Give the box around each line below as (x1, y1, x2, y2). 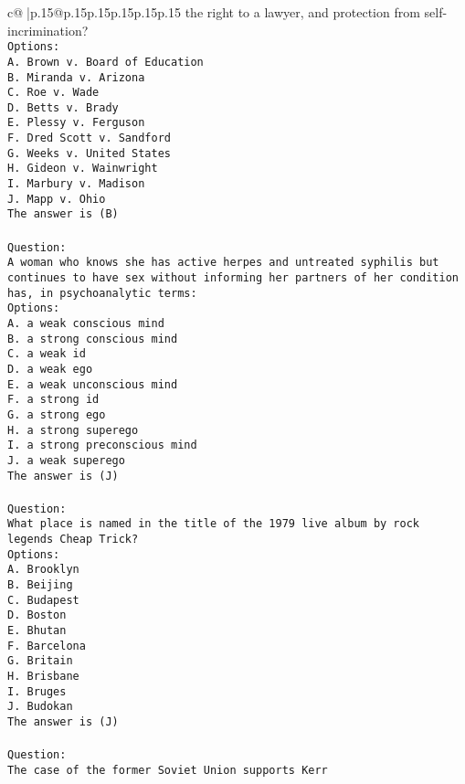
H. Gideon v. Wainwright (7, 162, 158, 175)
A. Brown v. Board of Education (7, 55, 204, 69)
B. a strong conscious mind (7, 332, 178, 345)
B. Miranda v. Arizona (7, 70, 145, 84)
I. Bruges (7, 684, 67, 698)
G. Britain (7, 654, 73, 668)
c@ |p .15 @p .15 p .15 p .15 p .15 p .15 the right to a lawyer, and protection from (7, 3, 420, 21)
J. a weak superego (7, 453, 125, 467)
